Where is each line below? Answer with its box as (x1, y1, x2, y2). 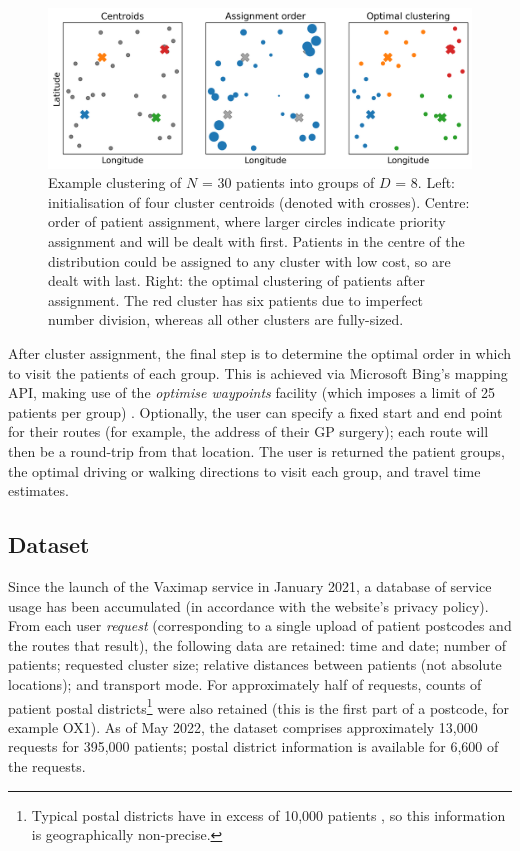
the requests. (8, 755, 86, 776)
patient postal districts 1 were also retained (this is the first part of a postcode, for (8, 694, 509, 718)
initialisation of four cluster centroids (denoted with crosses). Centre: (48, 191, 470, 212)
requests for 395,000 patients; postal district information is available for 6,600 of (8, 736, 499, 757)
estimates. (8, 480, 69, 501)
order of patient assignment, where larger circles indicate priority (48, 211, 446, 232)
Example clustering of (48, 172, 182, 193)
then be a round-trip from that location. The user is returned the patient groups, (8, 440, 505, 461)
